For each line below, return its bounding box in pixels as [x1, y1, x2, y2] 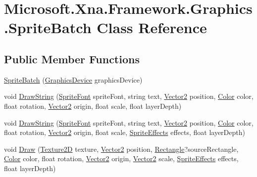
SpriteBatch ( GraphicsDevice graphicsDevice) [4, 74, 143, 85]
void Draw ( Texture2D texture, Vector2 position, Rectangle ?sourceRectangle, [4, 143, 239, 154]
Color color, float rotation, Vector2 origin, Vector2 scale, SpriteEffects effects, [4, 153, 239, 164]
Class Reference [97, 17, 207, 38]
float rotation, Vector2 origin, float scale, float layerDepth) [4, 100, 182, 111]
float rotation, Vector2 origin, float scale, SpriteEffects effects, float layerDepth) [4, 127, 245, 137]
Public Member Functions [4, 51, 140, 66]
